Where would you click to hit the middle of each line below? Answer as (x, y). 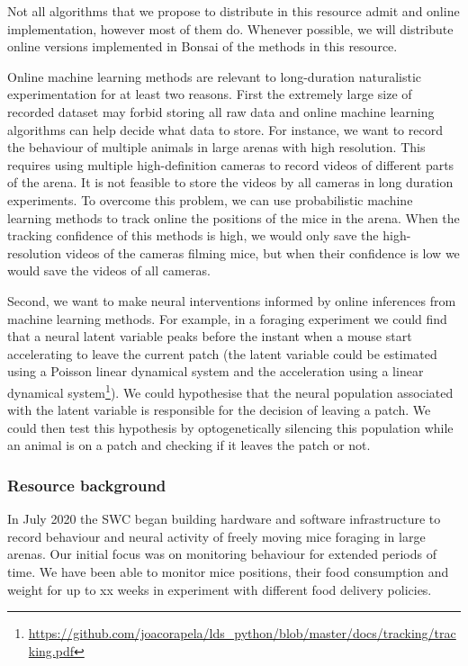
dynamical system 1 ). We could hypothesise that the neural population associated (230, 391)
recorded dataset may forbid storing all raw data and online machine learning (221, 111)
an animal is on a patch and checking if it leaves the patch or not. (189, 445)
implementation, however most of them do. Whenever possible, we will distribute (230, 28)
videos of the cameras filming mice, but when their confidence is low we (262, 252)
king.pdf (51, 650)
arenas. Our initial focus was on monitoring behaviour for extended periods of (222, 554)
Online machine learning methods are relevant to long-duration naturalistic (215, 76)
